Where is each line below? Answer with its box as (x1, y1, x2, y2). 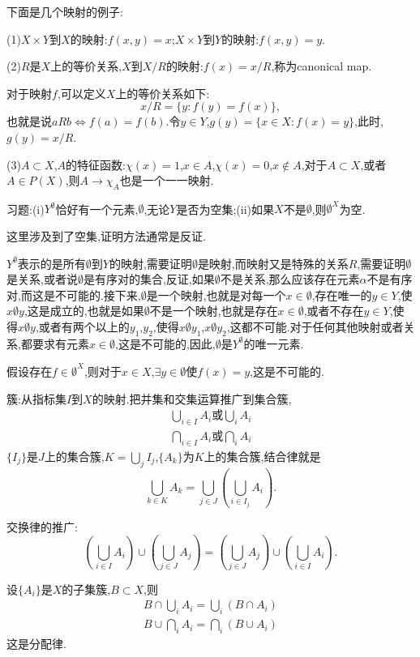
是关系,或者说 (6, 271, 78, 288)
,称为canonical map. (271, 58, 372, 75)
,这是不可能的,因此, (115, 335, 216, 352)
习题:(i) (6, 200, 45, 217)
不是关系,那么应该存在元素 (220, 271, 360, 288)
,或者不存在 (303, 302, 364, 319)
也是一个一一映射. (119, 172, 214, 189)
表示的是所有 (17, 254, 86, 271)
